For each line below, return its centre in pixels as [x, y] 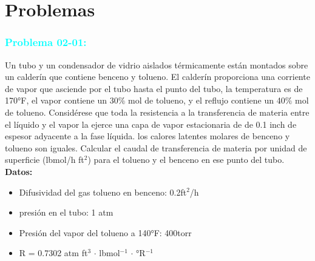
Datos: [19, 171]
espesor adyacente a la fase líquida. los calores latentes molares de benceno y [147, 136]
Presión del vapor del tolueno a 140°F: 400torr [105, 232]
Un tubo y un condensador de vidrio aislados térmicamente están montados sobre [157, 64]
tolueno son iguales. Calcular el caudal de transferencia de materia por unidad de [156, 147]
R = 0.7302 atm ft [53, 253]
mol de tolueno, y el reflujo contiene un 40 [207, 100]
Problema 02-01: [46, 42]
